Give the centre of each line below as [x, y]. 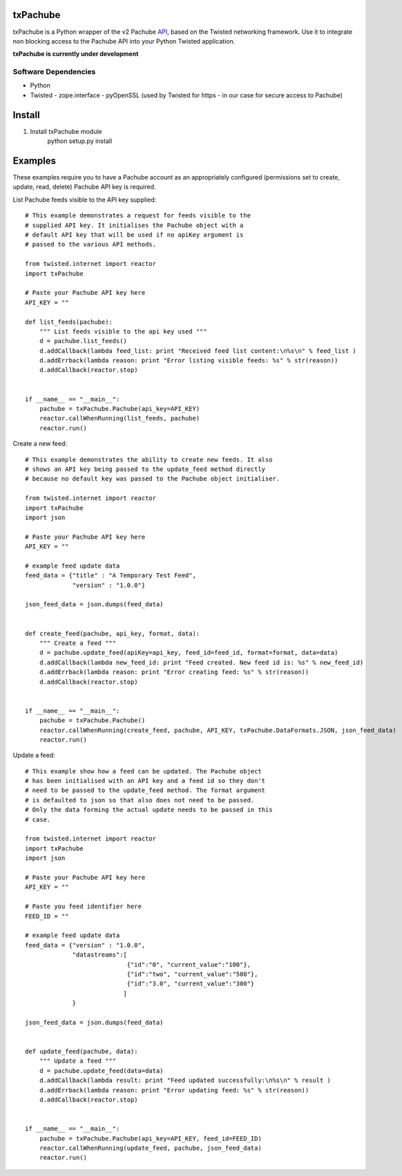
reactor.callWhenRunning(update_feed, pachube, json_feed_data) [150, 1148]
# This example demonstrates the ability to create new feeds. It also [149, 460]
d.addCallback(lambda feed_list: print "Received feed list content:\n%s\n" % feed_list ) [198, 351]
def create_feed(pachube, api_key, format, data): [113, 633]
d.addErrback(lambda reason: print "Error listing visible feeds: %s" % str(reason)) [189, 360]
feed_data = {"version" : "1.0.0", [85, 945]
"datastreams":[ [100, 955]
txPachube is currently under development [76, 54]
